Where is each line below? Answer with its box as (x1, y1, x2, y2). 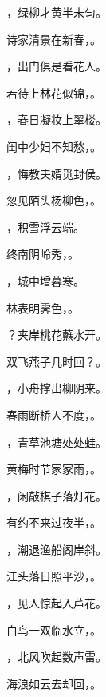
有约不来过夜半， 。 (6, 514, 101, 531)
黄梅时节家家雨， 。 (6, 460, 101, 477)
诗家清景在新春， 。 (6, 30, 101, 47)
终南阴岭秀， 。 (6, 245, 79, 262)
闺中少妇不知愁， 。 (6, 137, 101, 154)
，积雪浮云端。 (6, 218, 84, 235)
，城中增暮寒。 (6, 272, 84, 289)
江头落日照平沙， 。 (6, 568, 101, 584)
